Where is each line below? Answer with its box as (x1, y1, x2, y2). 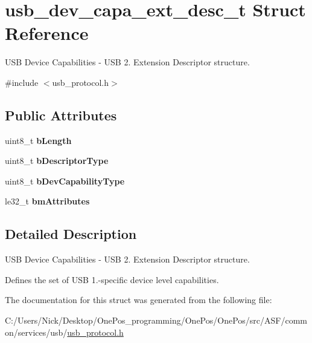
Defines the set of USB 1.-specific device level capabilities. (5, 273, 219, 286)
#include (5, 76, 39, 88)
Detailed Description (5, 224, 137, 243)
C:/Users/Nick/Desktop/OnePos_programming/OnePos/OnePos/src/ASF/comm (5, 314, 307, 327)
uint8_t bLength (5, 134, 72, 146)
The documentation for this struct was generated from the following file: (5, 293, 272, 306)
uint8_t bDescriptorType (5, 154, 109, 167)
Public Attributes (5, 105, 117, 124)
